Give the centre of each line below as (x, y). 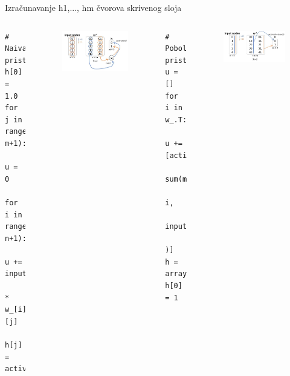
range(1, (22, 132)
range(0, (22, 227)
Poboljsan (185, 49)
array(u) (182, 274)
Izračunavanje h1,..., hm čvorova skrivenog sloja (93, 7)
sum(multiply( (193, 179)
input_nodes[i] (35, 274)
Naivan (18, 49)
